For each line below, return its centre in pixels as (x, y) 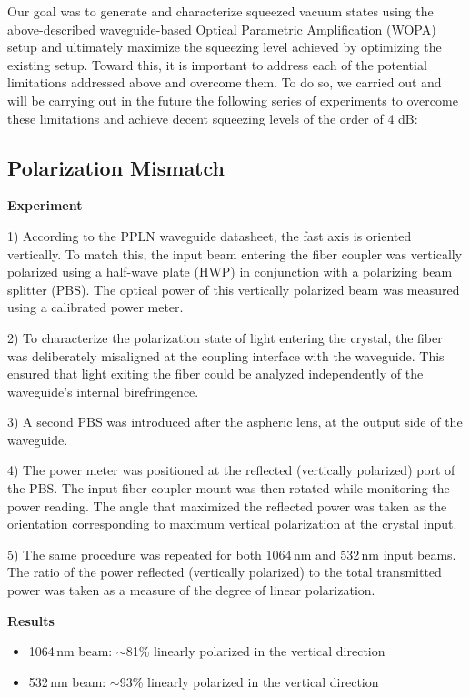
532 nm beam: (67, 681)
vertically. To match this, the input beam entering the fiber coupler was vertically (235, 253)
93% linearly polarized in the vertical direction (249, 681)
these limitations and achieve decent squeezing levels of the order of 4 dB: (213, 118)
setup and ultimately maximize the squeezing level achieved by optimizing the (225, 47)
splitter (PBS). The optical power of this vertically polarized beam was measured (234, 289)
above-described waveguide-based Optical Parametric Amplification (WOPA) (222, 29)
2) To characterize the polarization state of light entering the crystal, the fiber (225, 337)
